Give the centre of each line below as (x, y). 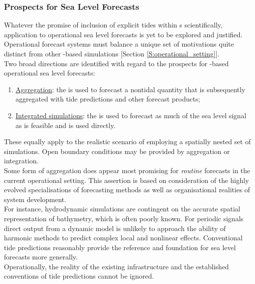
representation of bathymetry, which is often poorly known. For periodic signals (124, 218)
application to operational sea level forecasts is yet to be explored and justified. (123, 34)
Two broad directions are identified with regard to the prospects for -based (116, 63)
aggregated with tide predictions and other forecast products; (108, 99)
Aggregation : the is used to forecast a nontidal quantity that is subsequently (130, 89)
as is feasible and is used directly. (65, 125)
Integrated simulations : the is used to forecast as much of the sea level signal (131, 115)
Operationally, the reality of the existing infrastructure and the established (116, 266)
